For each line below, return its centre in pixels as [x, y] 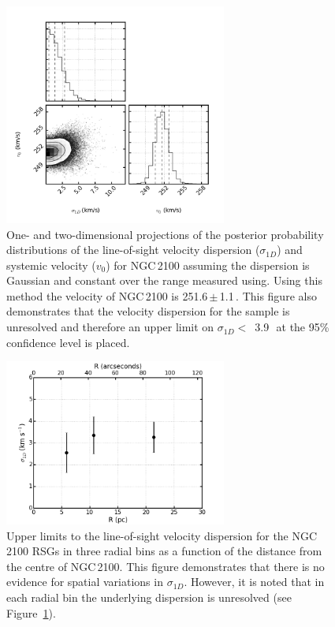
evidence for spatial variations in [85, 582]
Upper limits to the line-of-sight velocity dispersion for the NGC [162, 535]
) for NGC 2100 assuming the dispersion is [208, 265]
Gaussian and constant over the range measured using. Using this [164, 280]
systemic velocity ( [51, 265]
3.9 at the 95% [292, 327]
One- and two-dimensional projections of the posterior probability [165, 234]
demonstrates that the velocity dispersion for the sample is [148, 311]
